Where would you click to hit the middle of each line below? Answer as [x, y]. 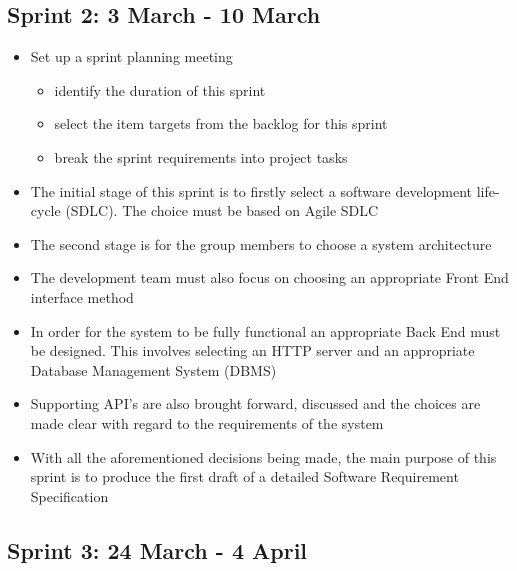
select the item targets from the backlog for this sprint [221, 123]
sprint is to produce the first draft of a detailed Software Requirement [244, 476]
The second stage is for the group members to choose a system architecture [261, 243]
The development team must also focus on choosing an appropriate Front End [269, 277]
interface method [82, 296]
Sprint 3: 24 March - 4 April [157, 549]
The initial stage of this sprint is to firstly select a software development [251, 190]
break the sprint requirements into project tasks [201, 156]
